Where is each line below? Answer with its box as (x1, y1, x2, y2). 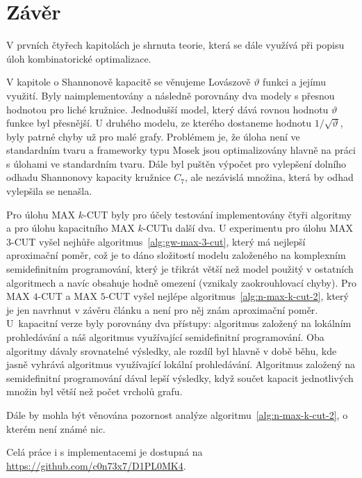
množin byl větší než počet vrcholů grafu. (6, 384, 183, 399)
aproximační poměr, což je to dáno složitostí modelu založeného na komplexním (6, 248, 346, 262)
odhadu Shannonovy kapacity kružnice (6, 170, 171, 184)
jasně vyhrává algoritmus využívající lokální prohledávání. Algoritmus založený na (6, 357, 356, 372)
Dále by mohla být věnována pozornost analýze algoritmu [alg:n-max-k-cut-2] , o (6, 407, 348, 422)
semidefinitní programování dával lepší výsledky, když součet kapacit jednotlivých (6, 370, 354, 385)
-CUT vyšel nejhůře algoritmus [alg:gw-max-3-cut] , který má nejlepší (11, 234, 306, 248)
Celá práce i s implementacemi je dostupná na (6, 445, 203, 459)
